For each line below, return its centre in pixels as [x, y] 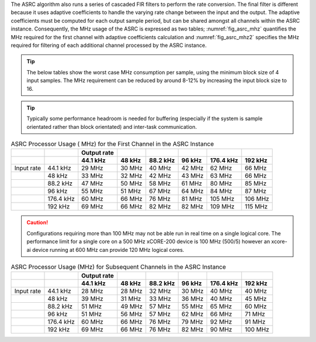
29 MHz [92, 168]
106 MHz [257, 199]
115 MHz [256, 207]
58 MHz [160, 183]
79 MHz [193, 322]
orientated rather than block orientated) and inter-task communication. [112, 126]
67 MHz [160, 191]
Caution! [37, 223]
